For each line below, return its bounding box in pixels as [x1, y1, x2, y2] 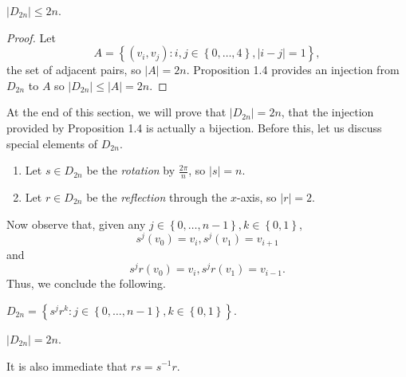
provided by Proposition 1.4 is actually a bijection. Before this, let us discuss [6, 119, 382, 135]
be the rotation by [86, 162, 175, 179]
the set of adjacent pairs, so [6, 61, 141, 78]
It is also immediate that [6, 357, 128, 374]
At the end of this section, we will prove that [6, 104, 227, 120]
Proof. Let [6, 29, 56, 45]
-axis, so [237, 188, 277, 205]
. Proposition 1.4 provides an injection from [186, 61, 400, 78]
